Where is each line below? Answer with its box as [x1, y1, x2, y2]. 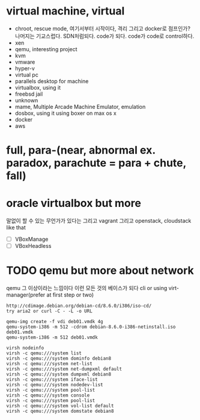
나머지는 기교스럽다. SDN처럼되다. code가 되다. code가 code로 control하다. [14, 32, 195, 40]
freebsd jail [14, 90, 43, 97]
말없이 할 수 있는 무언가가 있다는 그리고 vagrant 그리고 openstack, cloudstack [6, 217, 192, 224]
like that [6, 224, 26, 231]
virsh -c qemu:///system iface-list [6, 377, 98, 383]
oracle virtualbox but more [6, 197, 141, 210]
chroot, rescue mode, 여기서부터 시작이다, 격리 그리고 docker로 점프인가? [14, 25, 191, 32]
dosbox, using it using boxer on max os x [14, 110, 117, 117]
